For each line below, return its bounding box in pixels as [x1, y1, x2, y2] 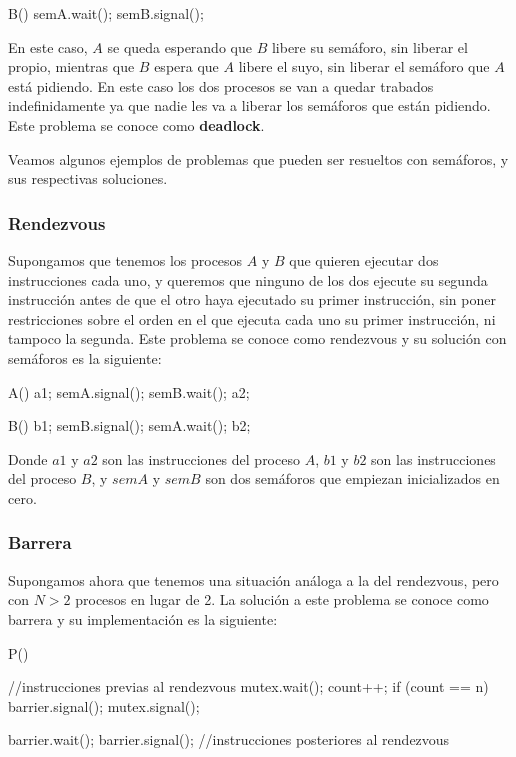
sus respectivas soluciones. [8, 168, 168, 189]
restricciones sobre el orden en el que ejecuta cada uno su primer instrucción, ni [8, 308, 496, 329]
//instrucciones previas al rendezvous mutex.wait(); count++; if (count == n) [8, 676, 489, 697]
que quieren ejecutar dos [289, 249, 439, 270]
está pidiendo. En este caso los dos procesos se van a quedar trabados [8, 75, 434, 96]
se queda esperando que [107, 36, 252, 57]
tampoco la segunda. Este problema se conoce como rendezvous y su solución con [8, 328, 507, 349]
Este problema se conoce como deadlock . [8, 114, 265, 135]
